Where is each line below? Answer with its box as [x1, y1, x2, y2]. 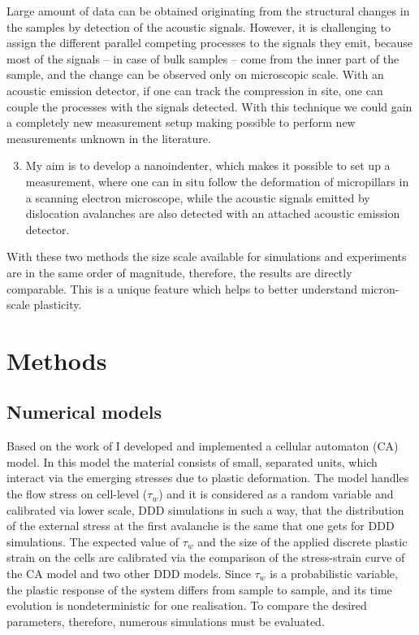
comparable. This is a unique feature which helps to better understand [6, 280, 358, 297]
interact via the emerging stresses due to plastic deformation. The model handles [6, 469, 409, 486]
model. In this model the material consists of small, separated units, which [6, 453, 378, 470]
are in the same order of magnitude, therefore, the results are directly [6, 263, 352, 281]
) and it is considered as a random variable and [158, 485, 394, 502]
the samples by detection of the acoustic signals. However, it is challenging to [6, 18, 391, 35]
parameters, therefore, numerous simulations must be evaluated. [6, 612, 325, 629]
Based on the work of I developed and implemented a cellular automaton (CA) [6, 437, 399, 455]
